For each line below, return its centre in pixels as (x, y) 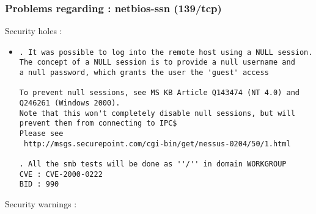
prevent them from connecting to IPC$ (98, 123)
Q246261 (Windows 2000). (70, 103)
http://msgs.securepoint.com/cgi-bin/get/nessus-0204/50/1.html (157, 144)
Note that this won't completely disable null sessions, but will (157, 113)
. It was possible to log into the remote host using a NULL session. (166, 52)
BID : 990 (39, 184)
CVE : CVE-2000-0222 (61, 174)
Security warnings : (41, 204)
